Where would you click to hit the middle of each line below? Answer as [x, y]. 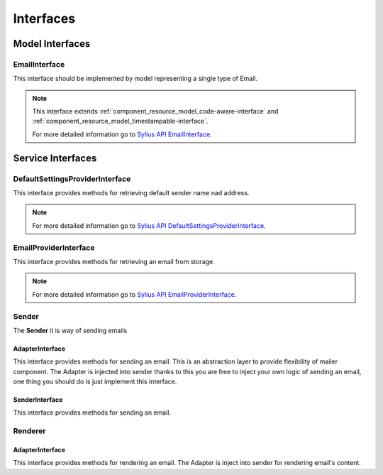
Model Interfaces [52, 44]
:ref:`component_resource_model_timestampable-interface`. [120, 121]
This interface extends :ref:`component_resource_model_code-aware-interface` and [155, 111]
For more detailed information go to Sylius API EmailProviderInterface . [134, 294]
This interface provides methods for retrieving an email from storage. [114, 261]
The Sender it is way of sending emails [70, 330]
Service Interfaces [55, 158]
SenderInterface [38, 400]
